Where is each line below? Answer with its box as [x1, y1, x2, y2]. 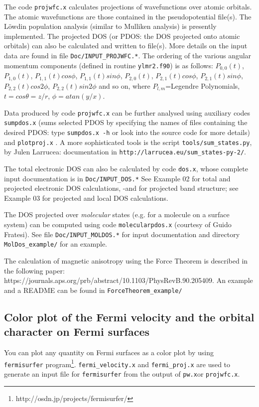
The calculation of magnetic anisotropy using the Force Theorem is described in [4, 255, 248, 266]
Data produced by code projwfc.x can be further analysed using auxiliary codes [4, 107, 251, 118]
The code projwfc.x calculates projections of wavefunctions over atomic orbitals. [4, 1, 252, 11]
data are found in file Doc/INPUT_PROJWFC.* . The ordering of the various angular [4, 50, 252, 61]
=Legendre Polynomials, [165, 80, 240, 91]
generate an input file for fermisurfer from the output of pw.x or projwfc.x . [4, 368, 240, 379]
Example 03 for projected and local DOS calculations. [4, 192, 168, 203]
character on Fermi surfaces [4, 324, 150, 339]
